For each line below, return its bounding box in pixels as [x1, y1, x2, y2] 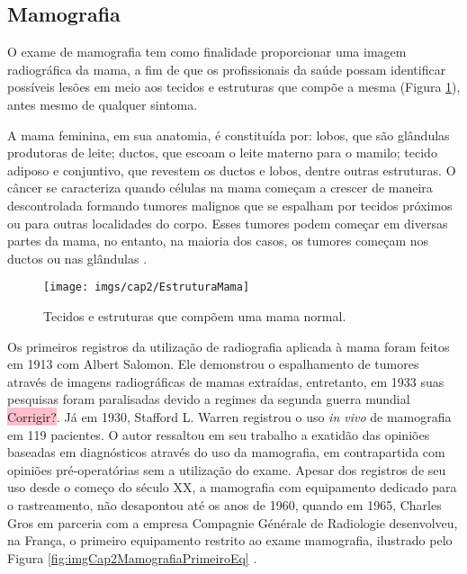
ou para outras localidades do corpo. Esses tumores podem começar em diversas [7, 213, 448, 232]
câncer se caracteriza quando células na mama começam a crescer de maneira [7, 178, 433, 197]
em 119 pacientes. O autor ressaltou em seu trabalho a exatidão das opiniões [7, 425, 430, 444]
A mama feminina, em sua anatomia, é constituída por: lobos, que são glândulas [7, 125, 450, 144]
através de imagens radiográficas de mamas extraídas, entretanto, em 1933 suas [7, 372, 445, 390]
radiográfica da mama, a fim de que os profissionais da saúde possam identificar [7, 59, 446, 78]
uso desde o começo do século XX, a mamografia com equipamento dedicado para [7, 478, 457, 497]
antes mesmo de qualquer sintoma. [7, 94, 198, 113]
